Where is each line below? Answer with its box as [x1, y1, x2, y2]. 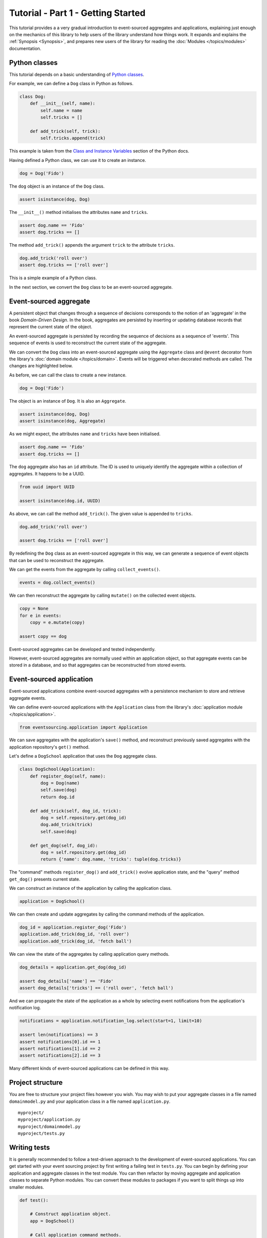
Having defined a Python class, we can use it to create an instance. [9, 157, 146, 163]
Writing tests [9, 1143, 50, 1151]
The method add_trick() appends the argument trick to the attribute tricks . [9, 242, 175, 248]
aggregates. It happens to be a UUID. [9, 470, 85, 476]
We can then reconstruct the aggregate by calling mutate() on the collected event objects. [9, 592, 196, 599]
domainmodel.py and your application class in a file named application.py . [9, 1098, 171, 1104]
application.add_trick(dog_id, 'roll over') [19, 931, 130, 937]
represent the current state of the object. [9, 324, 92, 330]
